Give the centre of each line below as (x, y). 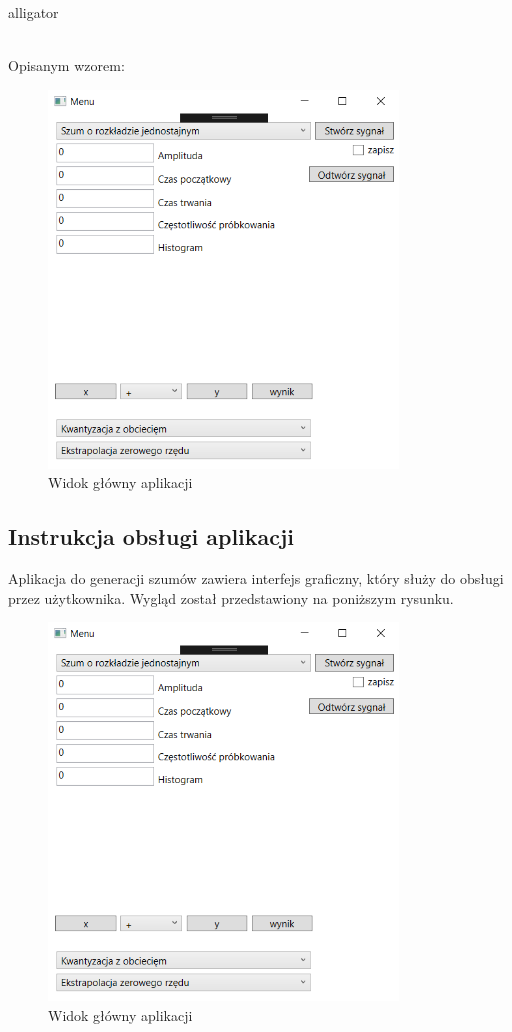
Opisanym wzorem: (66, 65)
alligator (33, 12)
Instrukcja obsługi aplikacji (151, 536)
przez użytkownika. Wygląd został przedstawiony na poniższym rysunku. (231, 597)
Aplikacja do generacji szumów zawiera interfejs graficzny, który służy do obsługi (256, 578)
